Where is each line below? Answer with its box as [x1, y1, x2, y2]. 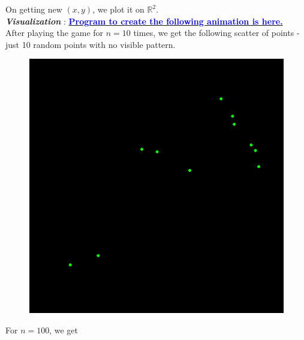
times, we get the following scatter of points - [133, 26, 300, 39]
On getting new [5, 3, 62, 15]
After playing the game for [5, 26, 104, 39]
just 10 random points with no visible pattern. [5, 38, 176, 50]
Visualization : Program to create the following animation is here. [5, 14, 283, 27]
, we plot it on [92, 3, 145, 15]
